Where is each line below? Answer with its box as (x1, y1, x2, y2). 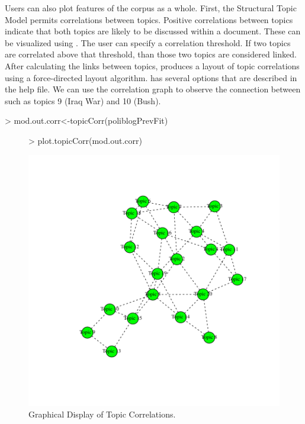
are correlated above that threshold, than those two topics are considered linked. (5, 48, 297, 60)
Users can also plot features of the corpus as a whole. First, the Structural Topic (5, 2, 297, 14)
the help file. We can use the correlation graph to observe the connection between (5, 83, 301, 95)
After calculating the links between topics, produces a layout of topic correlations (5, 59, 300, 72)
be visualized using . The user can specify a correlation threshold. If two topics (5, 36, 291, 49)
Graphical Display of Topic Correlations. (28, 408, 176, 420)
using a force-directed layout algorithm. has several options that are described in (5, 71, 297, 83)
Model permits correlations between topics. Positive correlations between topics (5, 13, 293, 25)
